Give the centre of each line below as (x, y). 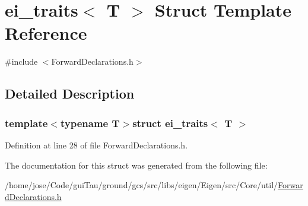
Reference (46, 33)
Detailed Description (70, 94)
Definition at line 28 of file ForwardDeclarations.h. (96, 145)
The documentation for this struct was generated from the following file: (136, 165)
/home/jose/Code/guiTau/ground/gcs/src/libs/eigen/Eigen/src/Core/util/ (142, 185)
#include (21, 61)
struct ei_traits (170, 123)
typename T (90, 123)
